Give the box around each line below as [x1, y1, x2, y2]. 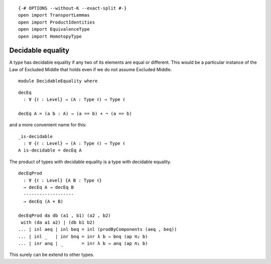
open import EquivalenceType [18, 27, 90, 32]
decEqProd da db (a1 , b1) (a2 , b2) [18, 212, 111, 218]
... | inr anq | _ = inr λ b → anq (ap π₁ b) [18, 241, 148, 246]
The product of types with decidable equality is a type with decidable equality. [9, 159, 172, 165]
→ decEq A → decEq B [23, 184, 74, 190]
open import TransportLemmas [18, 13, 90, 18]
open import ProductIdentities [18, 19, 95, 25]
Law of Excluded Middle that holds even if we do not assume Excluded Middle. [9, 66, 172, 72]
